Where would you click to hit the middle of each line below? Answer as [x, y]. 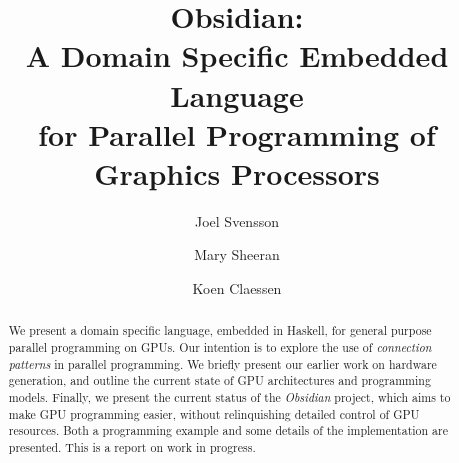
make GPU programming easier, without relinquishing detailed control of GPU [214, 413]
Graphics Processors [237, 172]
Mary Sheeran [237, 254]
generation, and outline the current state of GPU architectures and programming [219, 380]
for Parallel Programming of [237, 133]
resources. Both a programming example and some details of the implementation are [228, 430]
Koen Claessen [237, 288]
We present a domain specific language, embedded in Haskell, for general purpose [220, 330]
